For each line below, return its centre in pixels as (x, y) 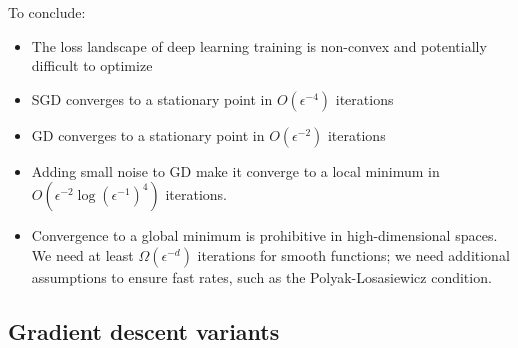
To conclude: (47, 12)
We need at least (82, 254)
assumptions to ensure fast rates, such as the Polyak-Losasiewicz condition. (261, 276)
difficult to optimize (92, 65)
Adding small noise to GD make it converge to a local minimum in (235, 170)
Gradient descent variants (144, 330)
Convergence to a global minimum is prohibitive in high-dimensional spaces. (264, 235)
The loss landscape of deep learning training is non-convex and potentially (259, 45)
